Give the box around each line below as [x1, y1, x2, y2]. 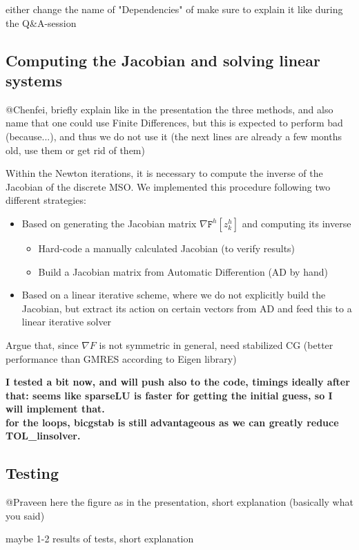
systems [6, 69, 62, 91]
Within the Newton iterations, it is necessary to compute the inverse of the [6, 166, 323, 180]
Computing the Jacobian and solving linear [6, 49, 320, 70]
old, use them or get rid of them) [6, 142, 145, 157]
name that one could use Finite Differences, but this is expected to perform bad [6, 115, 343, 130]
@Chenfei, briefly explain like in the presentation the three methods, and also [6, 102, 333, 116]
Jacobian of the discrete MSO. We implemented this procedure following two [6, 179, 331, 193]
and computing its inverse [242, 216, 351, 230]
